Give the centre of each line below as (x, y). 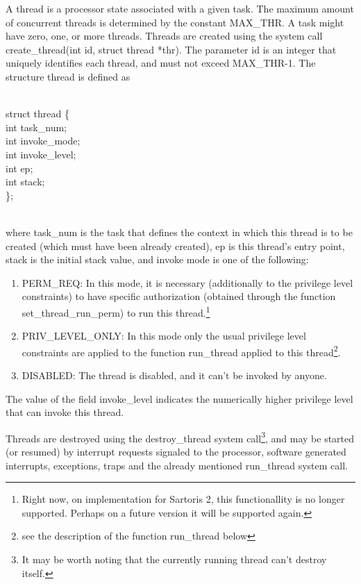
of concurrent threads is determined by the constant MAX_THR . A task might (175, 22)
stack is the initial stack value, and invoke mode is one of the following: (157, 259)
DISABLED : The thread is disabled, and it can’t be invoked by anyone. (174, 375)
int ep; (19, 168)
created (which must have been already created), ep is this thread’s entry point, (175, 245)
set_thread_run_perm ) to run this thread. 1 (116, 311)
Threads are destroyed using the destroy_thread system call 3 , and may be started (180, 437)
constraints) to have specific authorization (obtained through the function (179, 296)
